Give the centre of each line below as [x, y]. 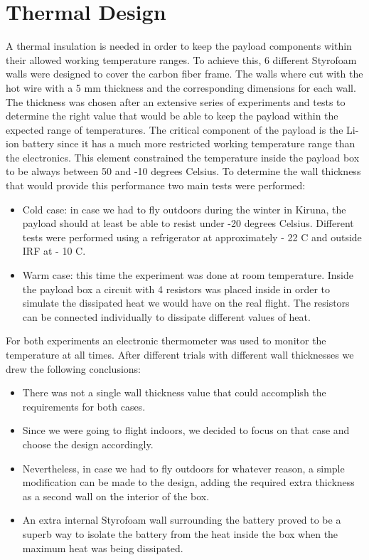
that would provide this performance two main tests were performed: [156, 185]
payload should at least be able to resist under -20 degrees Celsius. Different [188, 223]
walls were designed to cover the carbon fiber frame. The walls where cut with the [184, 74]
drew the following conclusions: [73, 368]
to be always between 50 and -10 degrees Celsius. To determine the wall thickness [183, 171]
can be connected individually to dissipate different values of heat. [166, 316]
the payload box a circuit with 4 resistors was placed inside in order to [176, 289]
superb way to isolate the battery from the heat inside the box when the [180, 533]
